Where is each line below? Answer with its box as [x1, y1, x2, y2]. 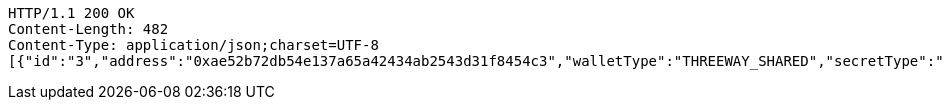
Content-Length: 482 [8, 21, 169, 37]
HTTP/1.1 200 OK [8, 5, 135, 21]
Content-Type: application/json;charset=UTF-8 [8, 37, 379, 53]
